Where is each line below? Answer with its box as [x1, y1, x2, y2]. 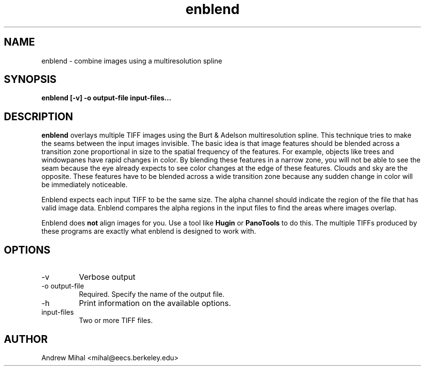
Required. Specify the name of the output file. [79, 290, 225, 299]
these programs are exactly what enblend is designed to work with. [41, 227, 256, 236]
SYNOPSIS [4, 73, 57, 86]
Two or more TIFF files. [79, 316, 153, 325]
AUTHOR [4, 333, 48, 345]
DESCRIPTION [4, 110, 73, 123]
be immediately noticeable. [41, 180, 128, 189]
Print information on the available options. [79, 298, 231, 308]
